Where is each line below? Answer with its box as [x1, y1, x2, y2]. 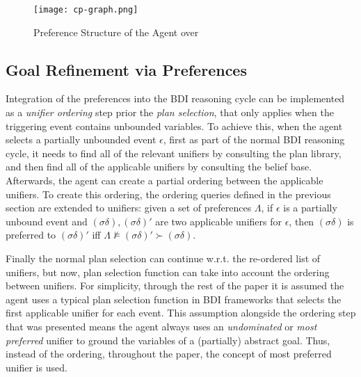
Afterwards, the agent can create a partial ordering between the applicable [6, 173, 323, 188]
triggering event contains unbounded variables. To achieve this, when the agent [6, 118, 343, 133]
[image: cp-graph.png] [33, 5, 138, 15]
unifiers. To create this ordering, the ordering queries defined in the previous [6, 186, 331, 201]
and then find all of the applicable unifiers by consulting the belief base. [6, 159, 312, 174]
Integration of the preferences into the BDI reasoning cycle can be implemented [6, 91, 345, 106]
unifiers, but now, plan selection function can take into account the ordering [6, 264, 330, 279]
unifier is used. [6, 360, 67, 374]
